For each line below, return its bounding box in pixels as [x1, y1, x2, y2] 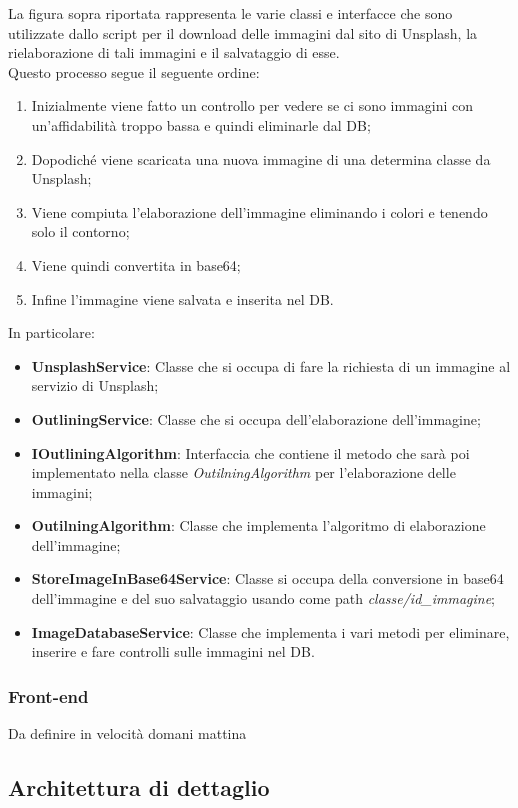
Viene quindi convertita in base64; [31, 254, 241, 275]
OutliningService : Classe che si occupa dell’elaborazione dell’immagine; [31, 408, 481, 429]
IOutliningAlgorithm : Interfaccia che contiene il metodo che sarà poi [31, 442, 470, 463]
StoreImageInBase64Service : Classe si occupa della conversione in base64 [31, 568, 504, 589]
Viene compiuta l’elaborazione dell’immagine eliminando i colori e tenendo [31, 201, 488, 222]
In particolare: [8, 322, 95, 343]
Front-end [8, 683, 89, 708]
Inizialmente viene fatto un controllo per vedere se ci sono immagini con [31, 95, 474, 116]
